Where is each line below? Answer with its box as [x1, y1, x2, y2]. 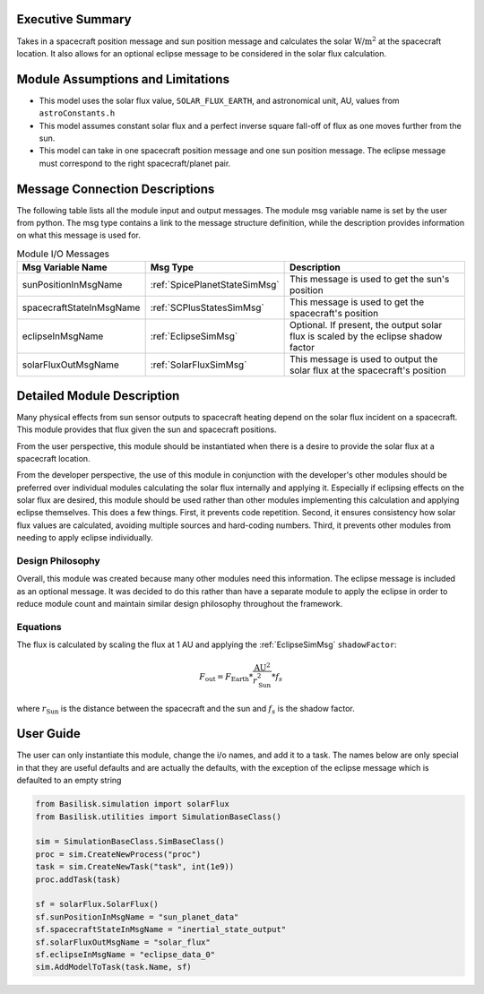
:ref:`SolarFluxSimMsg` [150, 359, 247, 371]
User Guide [16, 726, 81, 741]
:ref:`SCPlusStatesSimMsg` [150, 301, 264, 314]
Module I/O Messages [16, 247, 110, 260]
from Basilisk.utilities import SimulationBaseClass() [35, 811, 281, 822]
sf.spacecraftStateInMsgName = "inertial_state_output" [35, 924, 287, 935]
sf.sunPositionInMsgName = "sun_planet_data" [35, 912, 239, 922]
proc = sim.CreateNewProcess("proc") [35, 849, 202, 860]
